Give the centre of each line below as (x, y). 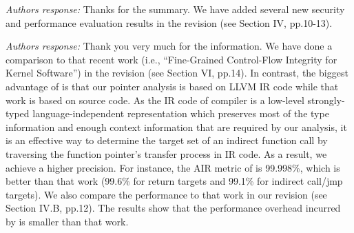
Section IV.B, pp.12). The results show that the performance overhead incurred (173, 208)
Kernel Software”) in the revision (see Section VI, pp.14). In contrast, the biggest (177, 73)
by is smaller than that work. (67, 221)
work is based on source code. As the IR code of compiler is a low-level (155, 100)
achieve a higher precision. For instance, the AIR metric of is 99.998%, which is (173, 167)
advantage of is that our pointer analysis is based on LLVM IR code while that (172, 86)
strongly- (326, 100)
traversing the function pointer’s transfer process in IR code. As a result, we (166, 153)
